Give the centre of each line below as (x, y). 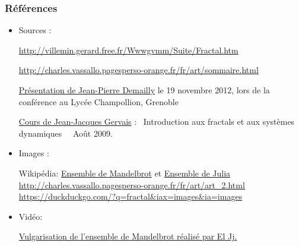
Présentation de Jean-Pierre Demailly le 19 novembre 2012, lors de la (144, 90)
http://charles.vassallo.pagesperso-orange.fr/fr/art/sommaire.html (139, 70)
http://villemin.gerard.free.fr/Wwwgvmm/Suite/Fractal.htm (128, 50)
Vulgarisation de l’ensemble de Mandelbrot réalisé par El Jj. (128, 236)
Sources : (35, 30)
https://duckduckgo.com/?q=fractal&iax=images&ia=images (131, 196)
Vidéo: (31, 216)
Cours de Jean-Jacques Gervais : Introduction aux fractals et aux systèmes (157, 122)
